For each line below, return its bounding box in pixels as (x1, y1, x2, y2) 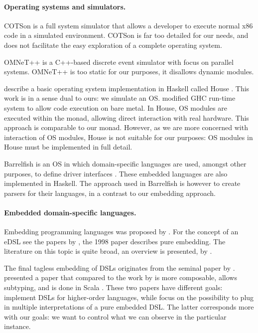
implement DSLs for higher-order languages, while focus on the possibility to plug (4, 292, 254, 302)
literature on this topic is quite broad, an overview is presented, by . (4, 246, 212, 256)
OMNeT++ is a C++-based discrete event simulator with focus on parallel (4, 56, 234, 67)
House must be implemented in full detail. (4, 142, 132, 152)
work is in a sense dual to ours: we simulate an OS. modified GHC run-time (4, 93, 236, 103)
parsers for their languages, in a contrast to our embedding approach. (4, 187, 216, 198)
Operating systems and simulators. (4, 1, 126, 11)
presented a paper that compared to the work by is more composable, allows (4, 272, 237, 283)
